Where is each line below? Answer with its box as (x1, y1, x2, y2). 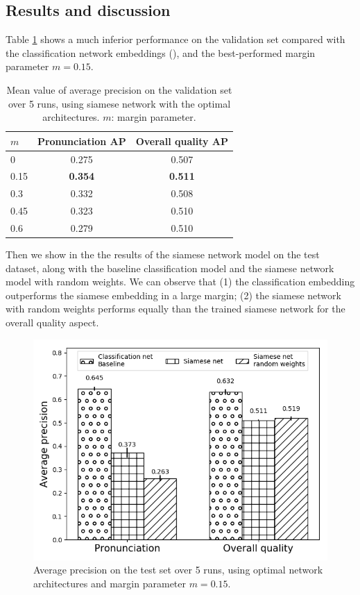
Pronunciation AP (37, 133, 126, 148)
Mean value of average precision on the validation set (6, 82, 232, 97)
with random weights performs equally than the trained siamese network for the (6, 301, 345, 316)
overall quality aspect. (6, 315, 99, 330)
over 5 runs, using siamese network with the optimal (8, 96, 231, 110)
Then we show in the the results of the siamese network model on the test (6, 247, 320, 262)
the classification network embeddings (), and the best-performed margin (6, 45, 316, 60)
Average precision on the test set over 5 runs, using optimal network (33, 562, 323, 577)
